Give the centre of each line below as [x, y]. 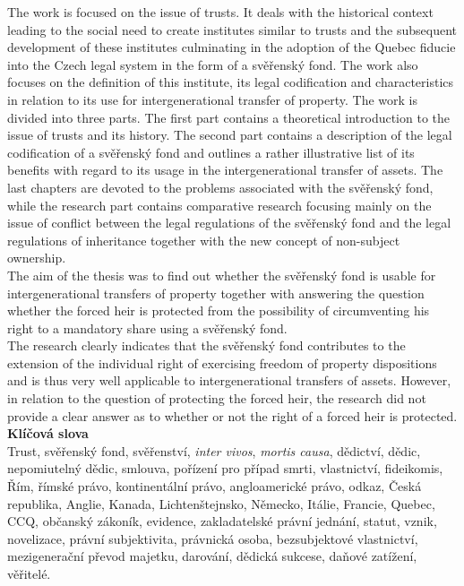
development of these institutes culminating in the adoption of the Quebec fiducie [232, 47]
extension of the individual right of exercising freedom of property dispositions [222, 362]
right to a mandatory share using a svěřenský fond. [147, 327]
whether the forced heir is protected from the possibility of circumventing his [219, 310]
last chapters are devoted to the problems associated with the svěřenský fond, [220, 187]
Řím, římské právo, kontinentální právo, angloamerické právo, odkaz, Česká [215, 486]
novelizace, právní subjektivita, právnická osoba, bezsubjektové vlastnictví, [213, 538]
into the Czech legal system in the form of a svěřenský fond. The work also [213, 64]
